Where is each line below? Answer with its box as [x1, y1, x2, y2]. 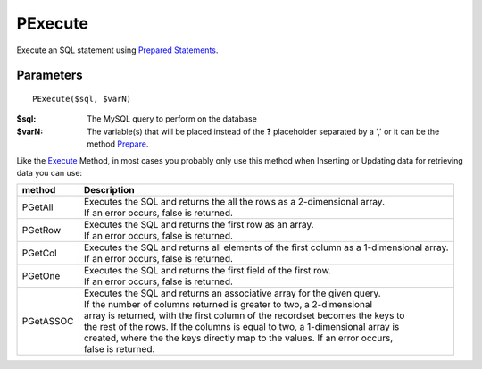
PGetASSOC [21, 315, 74, 328]
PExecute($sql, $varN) [32, 94, 132, 104]
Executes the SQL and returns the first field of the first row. [83, 264, 332, 277]
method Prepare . [87, 138, 149, 149]
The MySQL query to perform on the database [87, 113, 258, 124]
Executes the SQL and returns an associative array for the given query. [83, 287, 381, 299]
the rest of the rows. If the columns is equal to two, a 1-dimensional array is [83, 321, 400, 333]
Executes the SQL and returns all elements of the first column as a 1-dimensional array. [83, 241, 450, 254]
